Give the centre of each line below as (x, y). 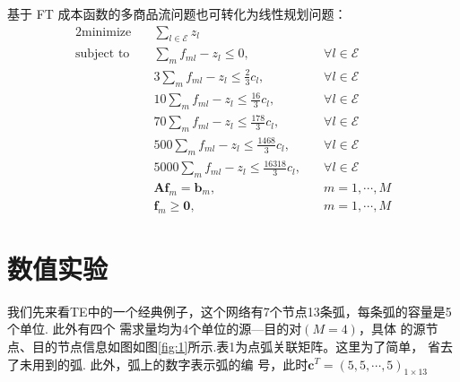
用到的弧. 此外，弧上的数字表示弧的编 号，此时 (170, 364)
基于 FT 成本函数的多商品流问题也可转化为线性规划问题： (177, 13)
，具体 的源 (392, 329)
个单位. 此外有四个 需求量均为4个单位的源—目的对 (155, 329)
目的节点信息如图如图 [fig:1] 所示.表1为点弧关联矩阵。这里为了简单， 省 (236, 346)
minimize (106, 32)
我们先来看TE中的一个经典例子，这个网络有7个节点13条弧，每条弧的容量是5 (230, 311)
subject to (102, 54)
